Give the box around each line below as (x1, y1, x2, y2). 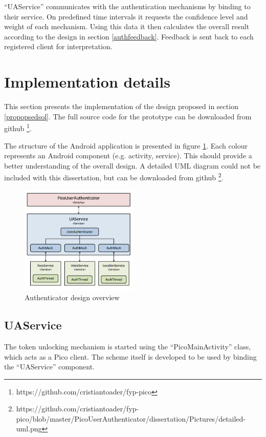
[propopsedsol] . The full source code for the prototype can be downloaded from (4, 111, 252, 121)
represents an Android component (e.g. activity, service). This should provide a (4, 150, 252, 161)
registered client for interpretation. (4, 41, 113, 52)
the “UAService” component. (4, 361, 95, 372)
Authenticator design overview (25, 292, 120, 303)
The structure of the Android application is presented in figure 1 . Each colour (4, 140, 248, 151)
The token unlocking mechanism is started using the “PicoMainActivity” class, (4, 341, 251, 351)
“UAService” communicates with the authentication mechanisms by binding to (4, 1, 251, 11)
